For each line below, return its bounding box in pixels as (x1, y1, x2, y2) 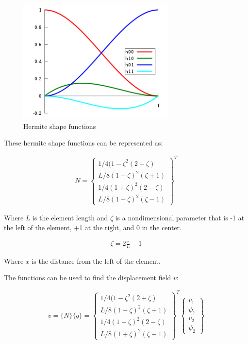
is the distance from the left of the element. (32, 255, 161, 266)
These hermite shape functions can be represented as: (4, 137, 163, 147)
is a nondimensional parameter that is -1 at (115, 213, 245, 223)
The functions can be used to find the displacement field (4, 272, 171, 282)
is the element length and (32, 213, 108, 223)
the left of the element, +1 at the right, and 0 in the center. (4, 222, 182, 232)
